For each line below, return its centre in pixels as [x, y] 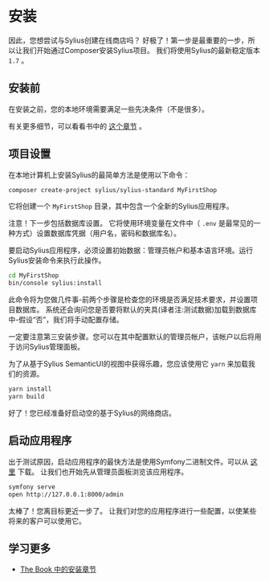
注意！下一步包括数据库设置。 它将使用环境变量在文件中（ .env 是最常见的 [131, 223]
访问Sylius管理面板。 [50, 347]
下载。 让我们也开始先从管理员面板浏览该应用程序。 [103, 472]
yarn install [30, 389]
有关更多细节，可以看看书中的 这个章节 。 [77, 126]
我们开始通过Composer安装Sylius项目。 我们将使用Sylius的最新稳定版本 [141, 50]
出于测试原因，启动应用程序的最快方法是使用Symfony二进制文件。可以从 [128, 461]
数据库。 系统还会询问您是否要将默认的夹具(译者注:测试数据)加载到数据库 [136, 309]
